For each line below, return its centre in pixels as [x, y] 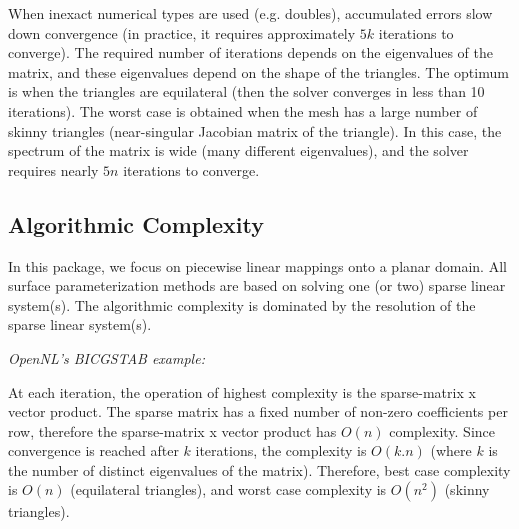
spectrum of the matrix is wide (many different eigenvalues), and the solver [238, 150]
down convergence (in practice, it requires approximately [182, 32]
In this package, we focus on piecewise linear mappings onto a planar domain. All [257, 265]
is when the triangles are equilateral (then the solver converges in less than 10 [246, 91]
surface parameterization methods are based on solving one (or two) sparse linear [257, 285]
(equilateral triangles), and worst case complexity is [228, 489]
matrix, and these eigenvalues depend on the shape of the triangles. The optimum [258, 71]
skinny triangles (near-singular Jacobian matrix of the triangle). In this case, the [255, 130]
